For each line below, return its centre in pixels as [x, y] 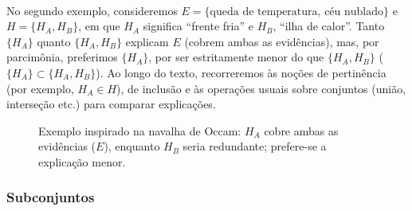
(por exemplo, [40, 88]
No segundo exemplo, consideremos [92, 10]
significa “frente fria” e [198, 26]
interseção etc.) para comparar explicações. [111, 104]
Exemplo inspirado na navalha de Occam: [140, 130]
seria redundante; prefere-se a [255, 146]
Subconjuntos [51, 197]
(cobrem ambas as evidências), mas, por [282, 41]
